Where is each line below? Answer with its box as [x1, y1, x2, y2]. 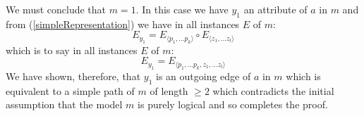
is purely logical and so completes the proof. [138, 97, 328, 112]
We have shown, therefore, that [6, 68, 141, 83]
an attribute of [243, 2, 308, 16]
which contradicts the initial [212, 83, 334, 98]
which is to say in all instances [6, 42, 138, 57]
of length [150, 83, 188, 98]
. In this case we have [135, 2, 229, 16]
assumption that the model [6, 97, 123, 112]
